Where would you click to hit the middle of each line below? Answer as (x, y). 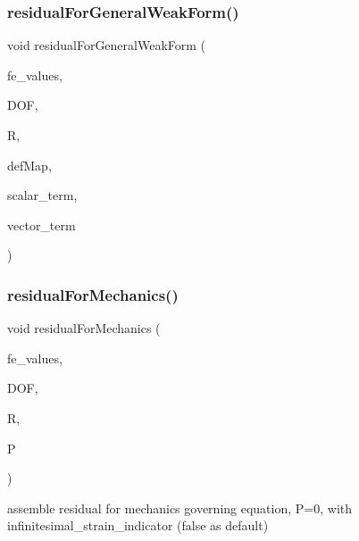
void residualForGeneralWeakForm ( (107, 45)
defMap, (29, 165)
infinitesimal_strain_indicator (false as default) (138, 525)
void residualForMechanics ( (84, 328)
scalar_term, (42, 195)
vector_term (42, 225)
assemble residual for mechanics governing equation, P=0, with (180, 508)
